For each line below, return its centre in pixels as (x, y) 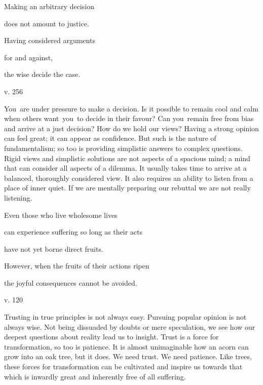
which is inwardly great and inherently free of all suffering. (95, 376)
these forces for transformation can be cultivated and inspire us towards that (123, 367)
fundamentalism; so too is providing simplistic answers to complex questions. (123, 148)
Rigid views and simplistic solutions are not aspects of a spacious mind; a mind (127, 158)
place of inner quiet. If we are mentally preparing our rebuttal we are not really (127, 188)
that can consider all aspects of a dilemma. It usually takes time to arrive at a (125, 168)
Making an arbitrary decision (49, 6)
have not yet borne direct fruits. (54, 248)
